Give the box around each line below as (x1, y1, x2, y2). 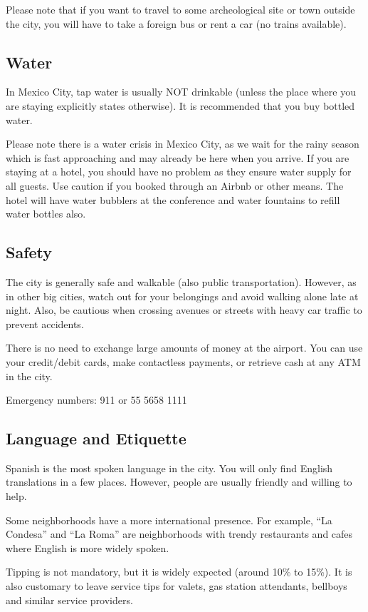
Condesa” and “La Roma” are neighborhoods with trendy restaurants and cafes (6, 526, 353, 541)
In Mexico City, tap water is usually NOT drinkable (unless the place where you (6, 84, 356, 99)
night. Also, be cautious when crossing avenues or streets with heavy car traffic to (6, 302, 362, 317)
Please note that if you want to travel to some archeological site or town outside (6, 2, 355, 16)
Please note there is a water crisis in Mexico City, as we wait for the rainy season (6, 136, 359, 151)
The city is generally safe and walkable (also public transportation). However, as (6, 274, 357, 289)
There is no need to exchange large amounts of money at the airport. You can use (6, 340, 363, 355)
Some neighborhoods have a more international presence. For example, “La (6, 512, 332, 527)
